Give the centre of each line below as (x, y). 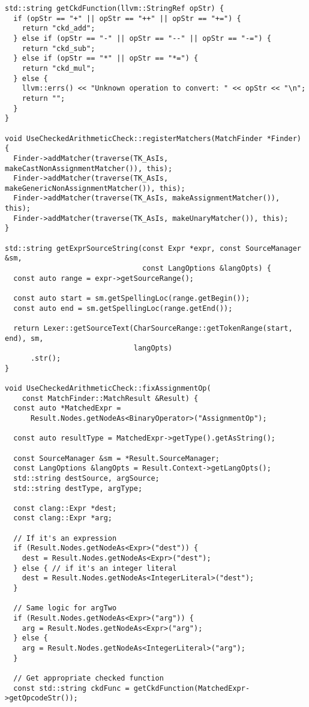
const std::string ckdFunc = (71, 688)
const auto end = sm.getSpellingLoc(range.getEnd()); (123, 308)
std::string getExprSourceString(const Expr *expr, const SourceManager (153, 248)
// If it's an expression (65, 538)
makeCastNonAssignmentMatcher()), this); (89, 168)
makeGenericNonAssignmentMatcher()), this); (95, 188)
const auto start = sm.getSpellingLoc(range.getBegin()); (132, 299)
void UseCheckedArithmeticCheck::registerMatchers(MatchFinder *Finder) (153, 138)
